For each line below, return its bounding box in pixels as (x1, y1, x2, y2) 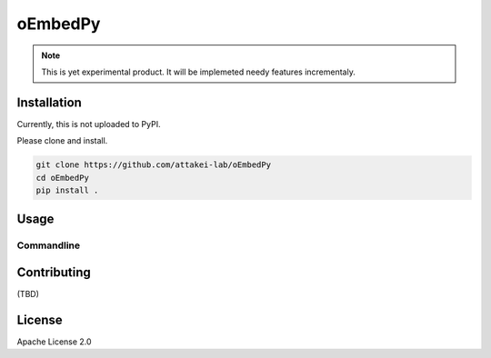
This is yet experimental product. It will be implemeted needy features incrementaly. (41, 66, 356, 77)
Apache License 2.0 (16, 336, 92, 347)
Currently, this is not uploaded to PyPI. (16, 118, 161, 129)
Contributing (16, 264, 91, 280)
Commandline (16, 239, 81, 252)
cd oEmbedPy (35, 173, 90, 183)
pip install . (35, 185, 99, 195)
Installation (16, 94, 82, 110)
